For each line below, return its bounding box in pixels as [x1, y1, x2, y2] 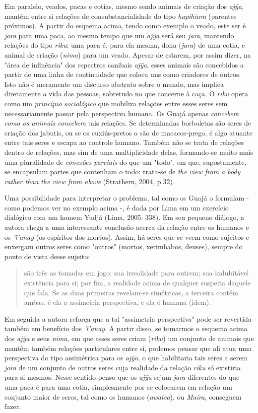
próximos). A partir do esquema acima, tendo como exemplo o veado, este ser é [4, 20, 246, 31]
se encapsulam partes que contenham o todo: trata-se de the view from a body [4, 166, 241, 177]
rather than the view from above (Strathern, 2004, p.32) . [4, 176, 175, 186]
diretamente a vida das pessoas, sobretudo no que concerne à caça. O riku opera [4, 88, 248, 99]
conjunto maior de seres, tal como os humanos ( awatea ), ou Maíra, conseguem [4, 391, 242, 402]
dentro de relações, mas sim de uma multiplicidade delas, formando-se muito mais [4, 146, 254, 157]
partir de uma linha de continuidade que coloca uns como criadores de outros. [4, 69, 241, 79]
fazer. [4, 401, 21, 412]
